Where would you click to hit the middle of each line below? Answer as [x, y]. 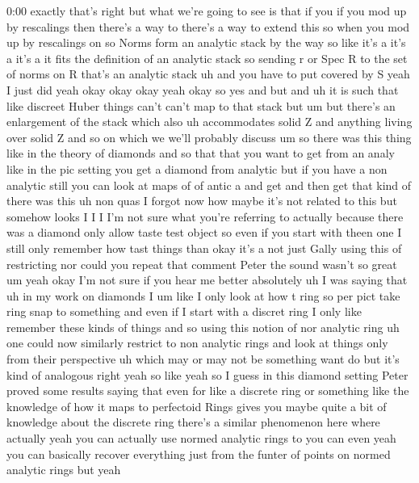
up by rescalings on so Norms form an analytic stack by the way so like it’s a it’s [206, 42]
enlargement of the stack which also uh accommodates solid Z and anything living [209, 122]
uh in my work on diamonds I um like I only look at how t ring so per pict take [203, 295]
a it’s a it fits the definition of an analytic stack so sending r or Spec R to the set [207, 58]
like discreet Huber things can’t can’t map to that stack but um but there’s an [201, 105]
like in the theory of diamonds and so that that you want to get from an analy [201, 153]
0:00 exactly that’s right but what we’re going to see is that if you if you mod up [207, 10]
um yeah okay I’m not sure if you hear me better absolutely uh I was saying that [207, 280]
